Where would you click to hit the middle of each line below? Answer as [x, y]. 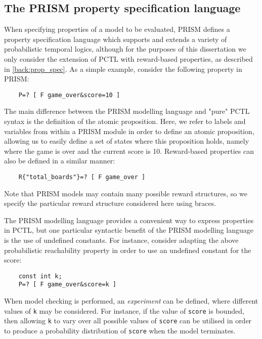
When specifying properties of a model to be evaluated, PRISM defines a [117, 29]
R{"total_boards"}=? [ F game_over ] [82, 177]
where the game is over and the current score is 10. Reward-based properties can [129, 151]
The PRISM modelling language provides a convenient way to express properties [129, 220]
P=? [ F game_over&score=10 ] [69, 95]
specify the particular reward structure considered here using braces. [110, 203]
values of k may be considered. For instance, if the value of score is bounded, [124, 310]
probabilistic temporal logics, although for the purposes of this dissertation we [125, 49]
